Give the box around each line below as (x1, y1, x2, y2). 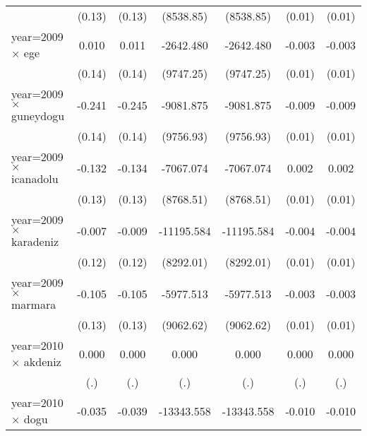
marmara (11, 296, 56, 312)
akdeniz (23, 353, 61, 370)
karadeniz (11, 233, 59, 249)
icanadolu (11, 170, 59, 187)
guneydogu (11, 107, 65, 124)
